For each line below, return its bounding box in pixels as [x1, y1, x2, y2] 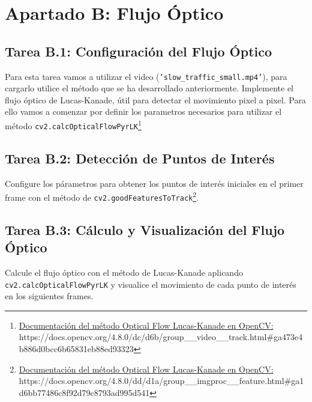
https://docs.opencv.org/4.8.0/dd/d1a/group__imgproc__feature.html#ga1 [19, 374, 304, 387]
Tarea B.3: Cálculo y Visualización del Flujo [5, 220, 285, 239]
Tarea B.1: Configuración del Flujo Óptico [5, 41, 272, 60]
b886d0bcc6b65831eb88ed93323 [19, 343, 134, 355]
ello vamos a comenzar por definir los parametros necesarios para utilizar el [5, 105, 282, 118]
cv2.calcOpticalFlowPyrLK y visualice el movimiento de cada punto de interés [5, 278, 296, 290]
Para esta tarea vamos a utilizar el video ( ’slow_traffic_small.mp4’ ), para [5, 70, 287, 82]
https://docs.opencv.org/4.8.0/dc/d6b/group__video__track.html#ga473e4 [19, 330, 303, 343]
